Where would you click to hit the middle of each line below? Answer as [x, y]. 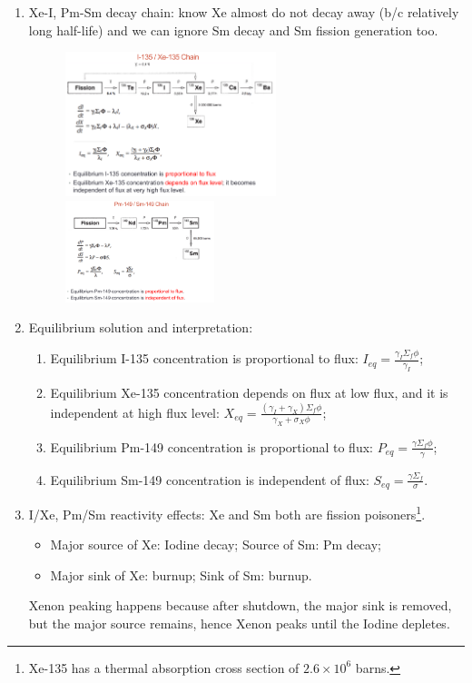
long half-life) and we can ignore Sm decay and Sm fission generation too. [233, 30]
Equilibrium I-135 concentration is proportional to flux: [204, 358]
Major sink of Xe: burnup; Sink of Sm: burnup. [181, 574]
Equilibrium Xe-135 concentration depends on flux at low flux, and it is [249, 393]
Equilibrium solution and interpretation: [141, 327]
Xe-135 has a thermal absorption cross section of [164, 667]
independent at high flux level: [135, 412]
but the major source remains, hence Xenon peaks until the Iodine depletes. [239, 624]
